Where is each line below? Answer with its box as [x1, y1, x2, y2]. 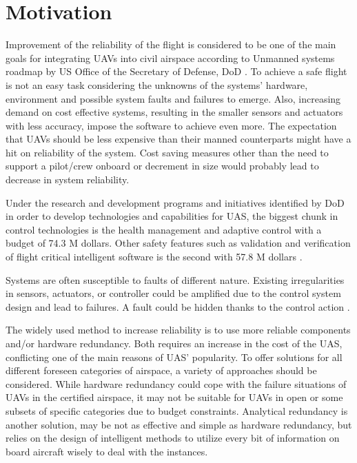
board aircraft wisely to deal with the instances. [6, 444, 208, 458]
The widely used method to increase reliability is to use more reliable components [6, 322, 351, 337]
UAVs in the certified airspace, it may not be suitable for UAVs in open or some [6, 390, 343, 404]
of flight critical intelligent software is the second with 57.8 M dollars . [6, 249, 303, 264]
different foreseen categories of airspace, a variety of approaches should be [6, 363, 317, 378]
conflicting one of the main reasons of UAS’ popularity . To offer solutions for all [6, 349, 343, 364]
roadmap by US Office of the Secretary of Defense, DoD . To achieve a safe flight [6, 64, 347, 79]
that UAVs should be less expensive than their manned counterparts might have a [6, 132, 351, 146]
